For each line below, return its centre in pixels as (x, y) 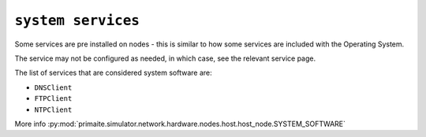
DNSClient (53, 87)
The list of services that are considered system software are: (113, 73)
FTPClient (53, 99)
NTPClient (53, 109)
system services (77, 20)
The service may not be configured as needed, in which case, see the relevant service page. (165, 58)
